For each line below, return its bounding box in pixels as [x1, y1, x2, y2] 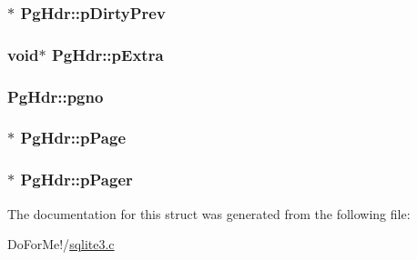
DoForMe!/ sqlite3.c [7, 235, 115, 254]
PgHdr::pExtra [51, 43, 164, 65]
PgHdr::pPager [20, 168, 133, 191]
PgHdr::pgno [7, 85, 104, 107]
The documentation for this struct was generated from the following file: [7, 204, 411, 223]
